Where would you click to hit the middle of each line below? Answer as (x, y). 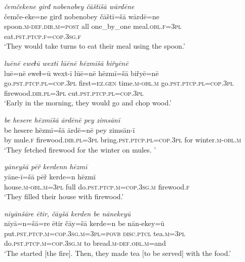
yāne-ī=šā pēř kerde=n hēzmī (50, 176)
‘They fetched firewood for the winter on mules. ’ (80, 149)
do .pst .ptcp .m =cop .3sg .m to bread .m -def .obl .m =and (85, 243)
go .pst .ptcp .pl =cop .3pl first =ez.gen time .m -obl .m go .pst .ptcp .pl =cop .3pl (119, 83)
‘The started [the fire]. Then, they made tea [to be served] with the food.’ (118, 253)
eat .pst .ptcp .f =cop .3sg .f (43, 36)
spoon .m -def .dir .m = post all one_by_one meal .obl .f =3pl (93, 26)
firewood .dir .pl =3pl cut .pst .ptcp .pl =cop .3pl (74, 92)
